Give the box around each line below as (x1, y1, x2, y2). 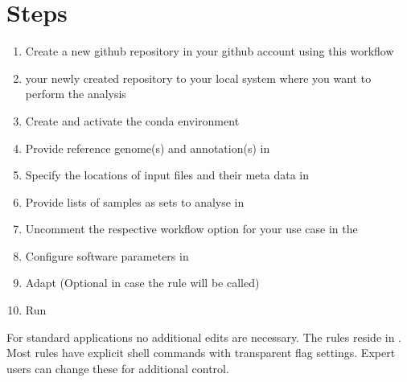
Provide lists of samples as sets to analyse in (25, 193, 245, 210)
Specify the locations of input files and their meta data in (25, 166, 309, 183)
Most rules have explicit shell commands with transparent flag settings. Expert (6, 344, 396, 361)
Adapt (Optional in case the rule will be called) (25, 274, 260, 291)
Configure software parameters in (25, 247, 189, 264)
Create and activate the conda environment (25, 112, 240, 129)
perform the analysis (25, 85, 126, 102)
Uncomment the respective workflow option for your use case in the (25, 220, 358, 237)
